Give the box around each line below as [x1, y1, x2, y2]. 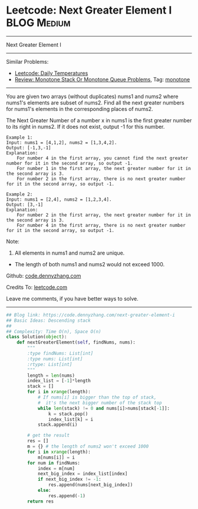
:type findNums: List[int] [27, 351, 94, 357]
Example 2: [6, 191, 33, 197]
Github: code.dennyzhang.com [6, 272, 81, 279]
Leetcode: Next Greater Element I [6, 4, 172, 17]
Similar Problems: [6, 58, 49, 65]
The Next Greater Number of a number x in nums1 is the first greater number [6, 116, 192, 124]
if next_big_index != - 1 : [37, 477, 101, 482]
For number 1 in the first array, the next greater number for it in [16, 165, 192, 171]
